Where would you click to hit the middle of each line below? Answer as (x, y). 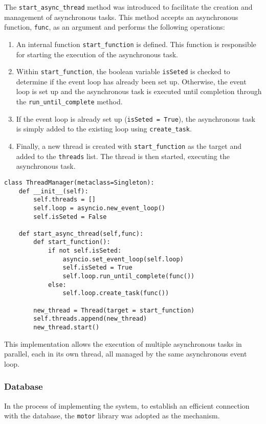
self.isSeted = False (70, 217)
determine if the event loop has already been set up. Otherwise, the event (131, 81)
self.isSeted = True (97, 268)
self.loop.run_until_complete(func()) (129, 276)
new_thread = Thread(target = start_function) (114, 310)
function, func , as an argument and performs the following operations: (115, 27)
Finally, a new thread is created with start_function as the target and (129, 146)
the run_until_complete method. (69, 101)
